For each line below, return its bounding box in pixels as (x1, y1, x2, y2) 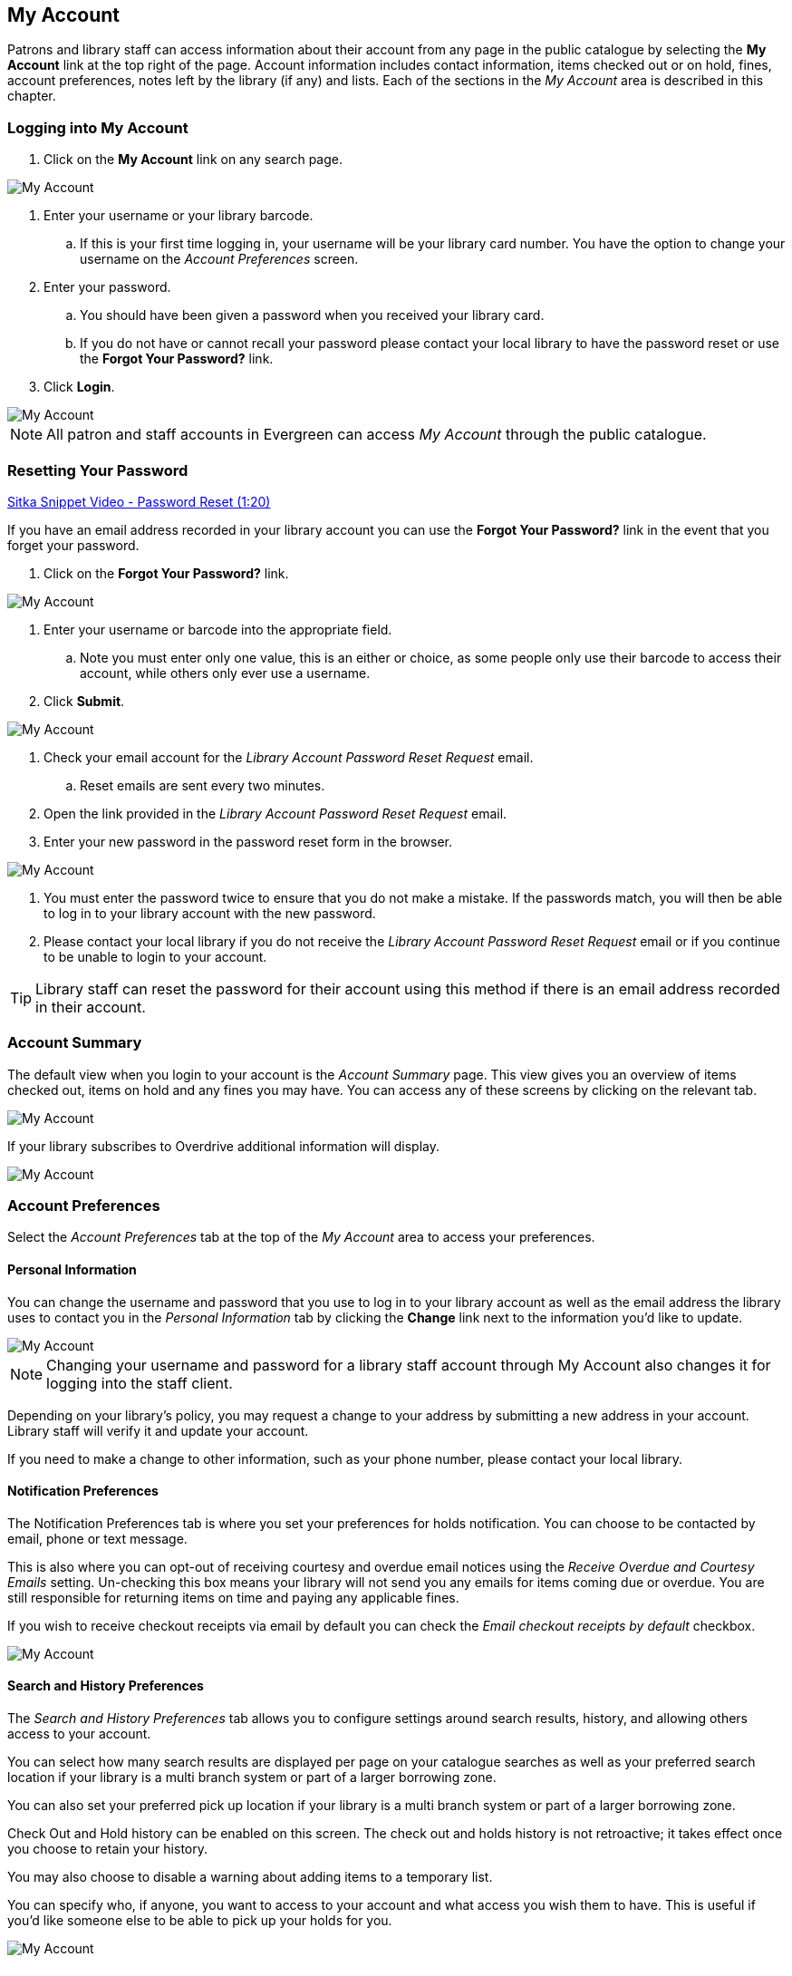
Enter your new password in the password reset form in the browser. (43, 833, 452, 849)
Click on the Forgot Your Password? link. (43, 565, 289, 581)
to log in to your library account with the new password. (43, 905, 376, 921)
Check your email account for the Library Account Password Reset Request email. (43, 749, 534, 765)
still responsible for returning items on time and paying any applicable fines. (7, 1589, 459, 1605)
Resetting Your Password (7, 460, 188, 479)
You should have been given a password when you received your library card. (80, 307, 545, 324)
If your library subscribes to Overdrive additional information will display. (7, 1138, 440, 1154)
